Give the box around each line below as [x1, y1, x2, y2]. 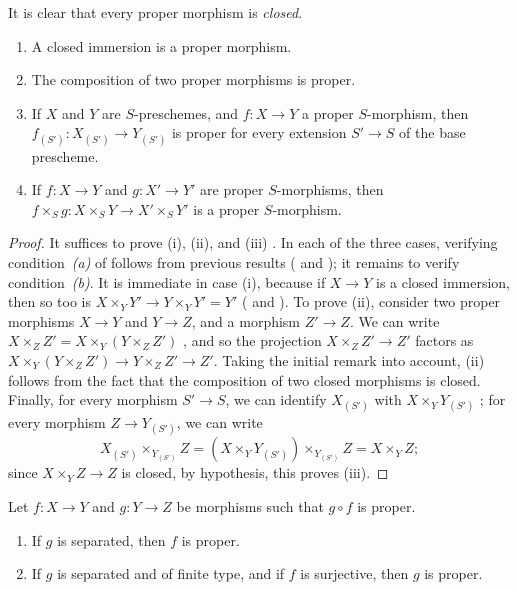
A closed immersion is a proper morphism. [31, 35, 292, 56]
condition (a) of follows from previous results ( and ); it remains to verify [8, 251, 460, 272]
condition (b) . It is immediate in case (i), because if [8, 271, 326, 292]
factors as [415, 330, 474, 351]
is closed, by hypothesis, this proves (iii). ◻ [121, 462, 389, 483]
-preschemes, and [134, 102, 239, 123]
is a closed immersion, [375, 271, 511, 292]
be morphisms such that [176, 496, 324, 517]
